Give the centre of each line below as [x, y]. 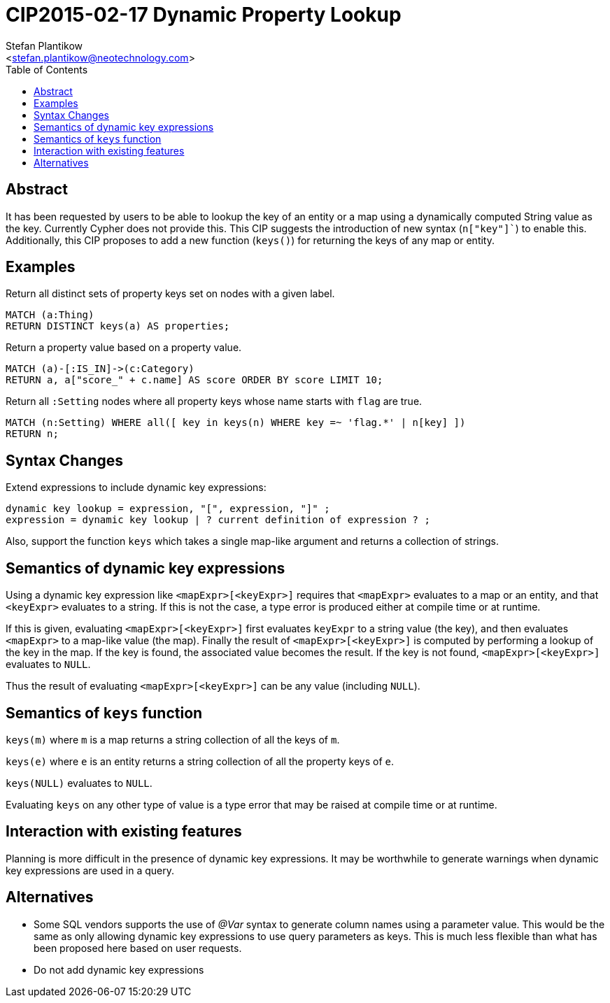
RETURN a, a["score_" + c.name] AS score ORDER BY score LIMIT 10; [194, 380]
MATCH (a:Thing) [50, 315]
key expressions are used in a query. [90, 870]
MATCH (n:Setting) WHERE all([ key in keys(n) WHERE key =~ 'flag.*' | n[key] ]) [236, 423]
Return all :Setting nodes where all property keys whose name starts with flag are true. [214, 401]
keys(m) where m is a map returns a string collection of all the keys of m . [173, 739]
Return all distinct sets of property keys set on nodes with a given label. [170, 294]
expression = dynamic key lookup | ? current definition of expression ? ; [218, 520]
